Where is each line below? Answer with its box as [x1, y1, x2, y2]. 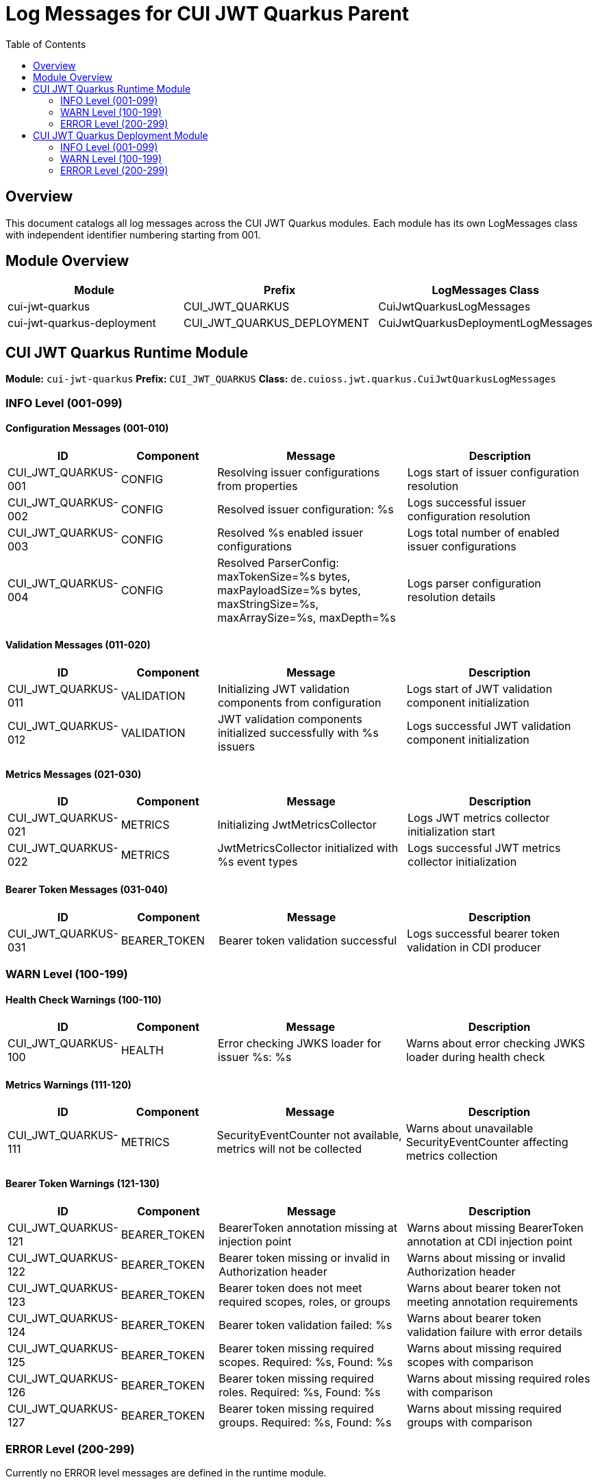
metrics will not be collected [216, 1142, 362, 1156]
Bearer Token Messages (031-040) [5, 883, 169, 895]
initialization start [408, 825, 495, 839]
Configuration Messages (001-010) [5, 422, 169, 435]
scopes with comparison [407, 1354, 534, 1369]
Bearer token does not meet [219, 1280, 362, 1295]
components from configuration [217, 696, 382, 710]
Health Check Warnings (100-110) [5, 993, 162, 1006]
